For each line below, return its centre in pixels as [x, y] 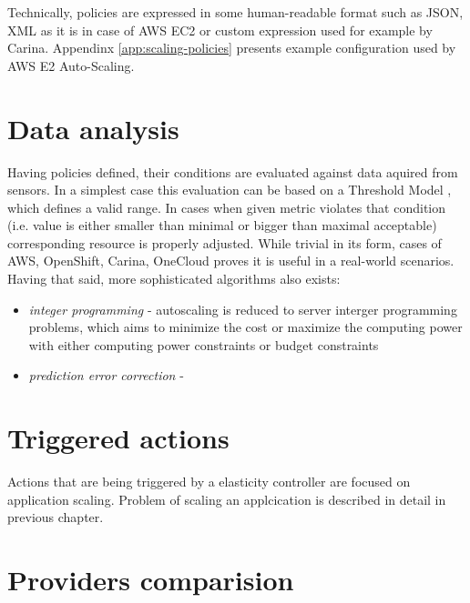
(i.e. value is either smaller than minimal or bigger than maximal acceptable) [222, 225]
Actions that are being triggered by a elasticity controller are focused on [209, 482]
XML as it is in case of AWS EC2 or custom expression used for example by [220, 30]
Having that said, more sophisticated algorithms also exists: [174, 279]
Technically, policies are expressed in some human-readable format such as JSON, [235, 12]
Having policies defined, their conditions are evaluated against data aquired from [233, 171]
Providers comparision [151, 580]
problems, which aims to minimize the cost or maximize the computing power [245, 327]
